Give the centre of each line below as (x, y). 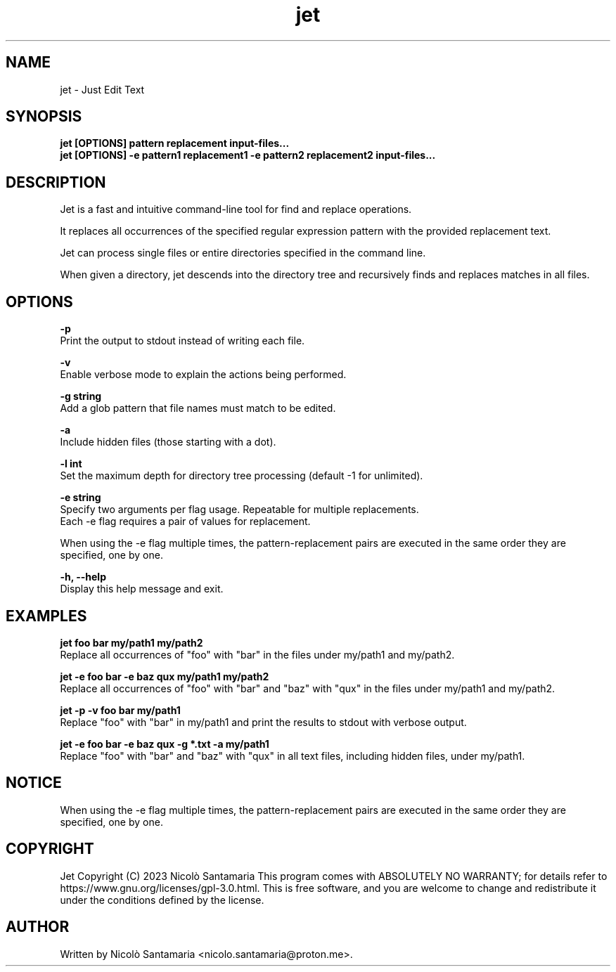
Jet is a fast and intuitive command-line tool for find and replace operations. (236, 209)
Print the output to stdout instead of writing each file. (182, 341)
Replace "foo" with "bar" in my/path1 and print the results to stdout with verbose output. (263, 722)
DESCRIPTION (56, 182)
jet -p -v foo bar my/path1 (120, 710)
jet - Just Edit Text (102, 89)
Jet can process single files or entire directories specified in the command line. (243, 253)
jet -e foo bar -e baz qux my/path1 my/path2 (165, 676)
